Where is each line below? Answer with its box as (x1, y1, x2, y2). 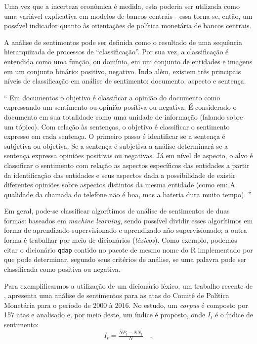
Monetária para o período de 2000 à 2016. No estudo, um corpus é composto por (4, 300, 248, 310)
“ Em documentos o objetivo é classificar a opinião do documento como (4, 92, 220, 102)
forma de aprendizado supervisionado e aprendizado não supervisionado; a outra (4, 225, 247, 235)
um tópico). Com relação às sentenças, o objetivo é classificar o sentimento (4, 121, 230, 131)
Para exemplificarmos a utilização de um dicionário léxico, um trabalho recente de (4, 280, 253, 291)
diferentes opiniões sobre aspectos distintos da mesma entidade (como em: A (4, 179, 235, 190)
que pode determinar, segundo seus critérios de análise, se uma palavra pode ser (4, 254, 247, 264)
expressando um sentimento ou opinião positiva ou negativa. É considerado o (4, 102, 237, 112)
